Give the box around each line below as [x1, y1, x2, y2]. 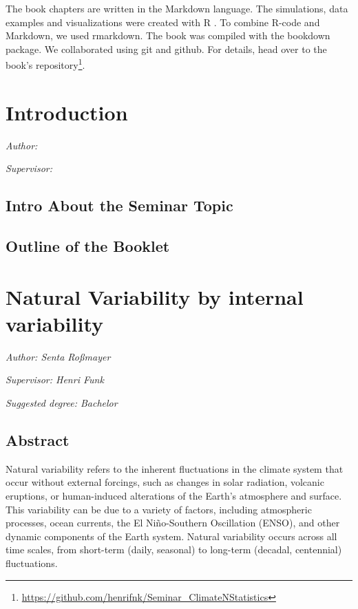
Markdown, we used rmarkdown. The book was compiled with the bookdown [6, 28, 330, 43]
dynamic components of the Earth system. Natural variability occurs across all [6, 528, 337, 543]
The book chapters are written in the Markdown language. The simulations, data [6, 1, 348, 15]
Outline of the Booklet [6, 235, 170, 257]
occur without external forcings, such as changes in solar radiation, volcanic [6, 475, 324, 489]
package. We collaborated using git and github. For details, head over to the [6, 41, 327, 56]
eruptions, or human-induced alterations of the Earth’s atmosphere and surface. [6, 488, 342, 502]
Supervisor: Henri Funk [6, 372, 104, 387]
